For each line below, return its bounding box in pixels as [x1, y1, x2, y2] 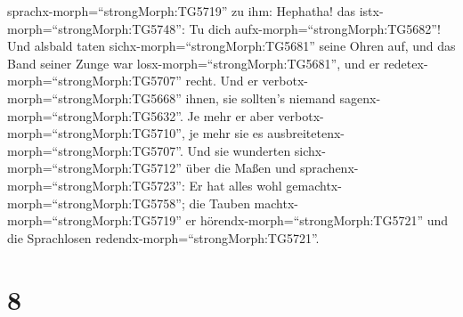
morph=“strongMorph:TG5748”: [7, 19, 185, 37]
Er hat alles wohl [189, 175, 282, 194]
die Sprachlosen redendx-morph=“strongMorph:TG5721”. [7, 228, 320, 247]
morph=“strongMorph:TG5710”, [7, 124, 185, 142]
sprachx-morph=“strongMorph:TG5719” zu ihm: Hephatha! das [7, 2, 355, 20]
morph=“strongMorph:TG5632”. [7, 106, 183, 125]
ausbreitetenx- [267, 124, 345, 142]
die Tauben [189, 193, 250, 212]
